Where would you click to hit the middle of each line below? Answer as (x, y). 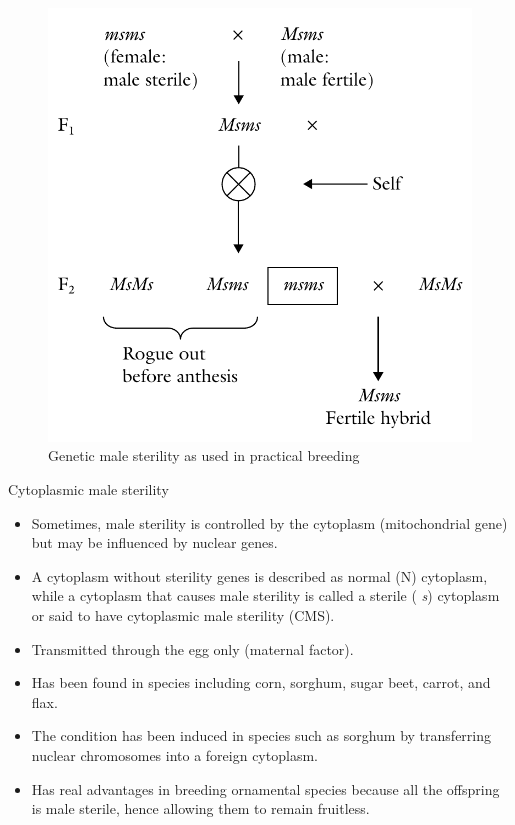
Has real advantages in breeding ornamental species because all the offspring (265, 788)
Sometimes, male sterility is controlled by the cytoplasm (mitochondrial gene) (269, 522)
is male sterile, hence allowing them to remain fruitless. (200, 808)
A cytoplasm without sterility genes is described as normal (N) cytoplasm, (259, 575)
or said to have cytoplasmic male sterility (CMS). (183, 615)
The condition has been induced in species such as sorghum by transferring (261, 735)
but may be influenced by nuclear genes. (154, 542)
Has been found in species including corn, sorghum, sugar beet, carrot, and (261, 682)
